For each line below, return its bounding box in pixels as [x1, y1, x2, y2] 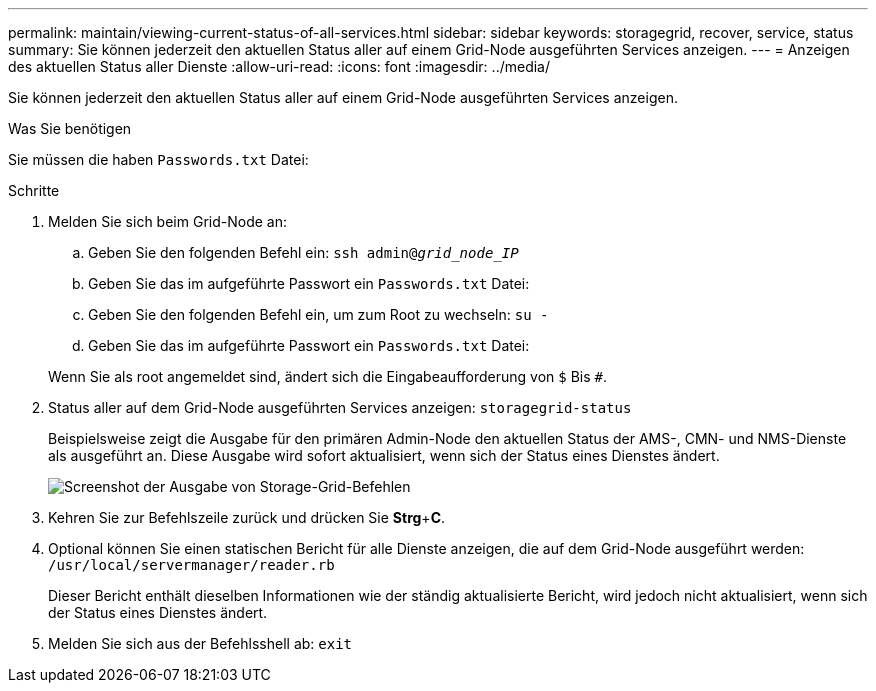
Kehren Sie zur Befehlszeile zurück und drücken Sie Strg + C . [48, 509, 446, 526]
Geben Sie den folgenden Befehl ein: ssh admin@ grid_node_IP [88, 244, 519, 261]
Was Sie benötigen [8, 120, 132, 137]
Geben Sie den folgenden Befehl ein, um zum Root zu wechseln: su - [88, 306, 549, 323]
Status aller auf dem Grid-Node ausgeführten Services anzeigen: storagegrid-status [48, 399, 632, 416]
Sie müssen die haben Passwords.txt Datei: [8, 151, 309, 168]
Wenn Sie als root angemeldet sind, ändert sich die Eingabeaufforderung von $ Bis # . [48, 368, 607, 385]
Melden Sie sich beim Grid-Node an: [48, 213, 287, 230]
